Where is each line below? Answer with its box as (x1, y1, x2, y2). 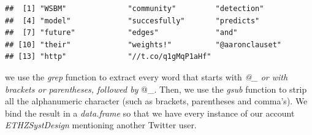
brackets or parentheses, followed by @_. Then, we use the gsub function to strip (5, 82, 307, 95)
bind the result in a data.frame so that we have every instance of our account (5, 106, 295, 119)
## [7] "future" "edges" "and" (5, 28, 238, 37)
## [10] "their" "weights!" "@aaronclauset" (5, 40, 282, 49)
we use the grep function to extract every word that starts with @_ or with (5, 70, 288, 83)
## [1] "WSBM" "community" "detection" (5, 4, 264, 13)
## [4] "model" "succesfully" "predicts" (5, 16, 260, 25)
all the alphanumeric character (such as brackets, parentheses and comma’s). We (5, 94, 308, 107)
